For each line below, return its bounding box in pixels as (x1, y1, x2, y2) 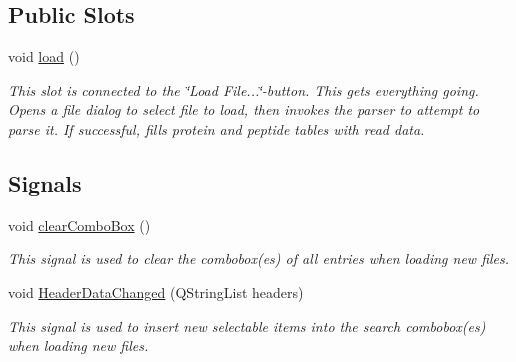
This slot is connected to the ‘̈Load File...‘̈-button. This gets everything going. (8, 79, 479, 100)
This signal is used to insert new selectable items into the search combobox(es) (8, 315, 486, 336)
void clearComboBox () (8, 214, 151, 235)
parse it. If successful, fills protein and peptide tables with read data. (8, 118, 425, 139)
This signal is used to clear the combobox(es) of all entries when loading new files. (8, 248, 510, 269)
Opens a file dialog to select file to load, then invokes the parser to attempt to (8, 99, 480, 120)
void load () (8, 46, 80, 67)
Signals (8, 167, 82, 198)
